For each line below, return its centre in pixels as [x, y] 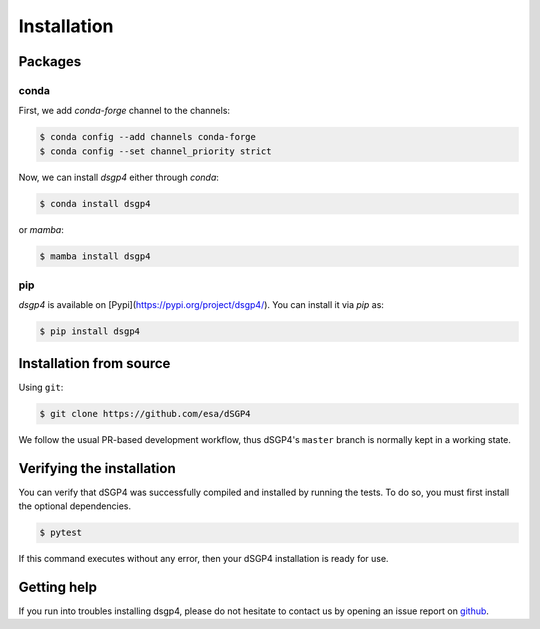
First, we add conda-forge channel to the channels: [124, 111]
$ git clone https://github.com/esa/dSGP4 [145, 413]
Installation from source [94, 363]
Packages [50, 61]
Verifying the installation [97, 468]
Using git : [41, 387]
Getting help [57, 586]
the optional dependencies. [75, 506]
